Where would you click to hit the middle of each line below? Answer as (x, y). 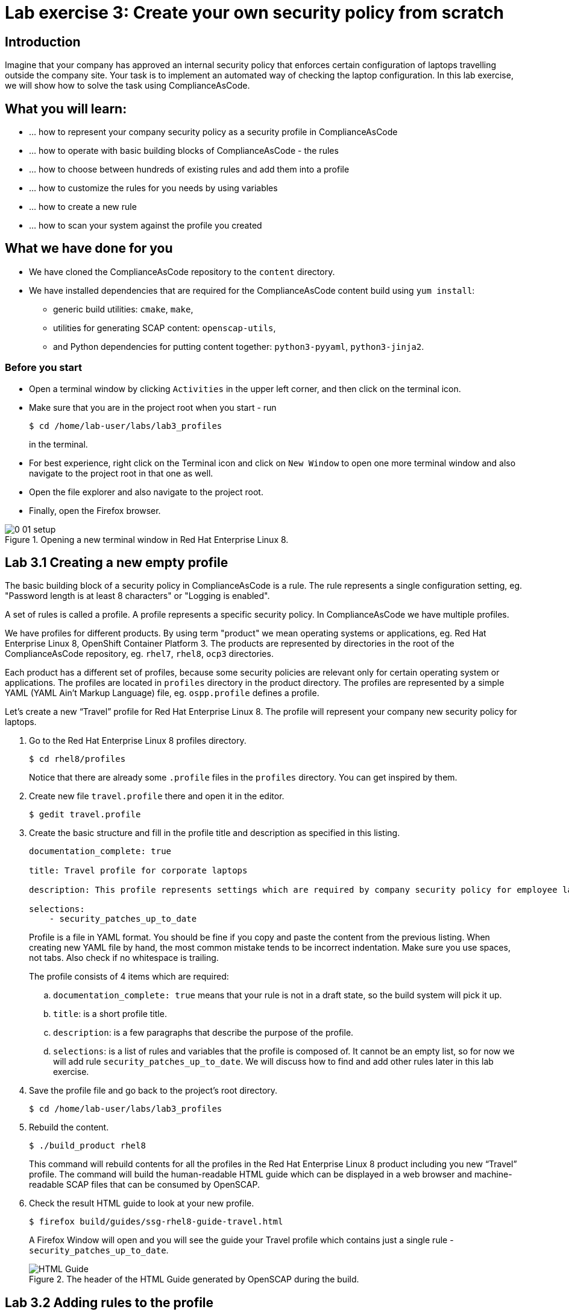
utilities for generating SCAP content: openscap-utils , (165, 328)
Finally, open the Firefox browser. (95, 510)
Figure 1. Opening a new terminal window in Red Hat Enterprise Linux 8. (147, 539)
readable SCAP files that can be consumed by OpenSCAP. (144, 1185)
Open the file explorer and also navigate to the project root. (146, 492)
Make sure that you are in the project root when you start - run (153, 407)
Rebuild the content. (69, 1127)
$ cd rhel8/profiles (77, 759)
